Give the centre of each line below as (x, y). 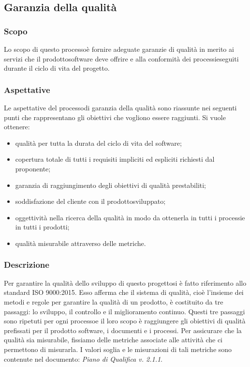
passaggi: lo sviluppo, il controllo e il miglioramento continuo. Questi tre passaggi (125, 311)
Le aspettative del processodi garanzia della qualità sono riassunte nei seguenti (120, 107)
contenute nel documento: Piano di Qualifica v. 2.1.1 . (83, 359)
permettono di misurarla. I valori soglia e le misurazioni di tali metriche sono (118, 349)
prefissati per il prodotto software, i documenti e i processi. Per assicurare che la (123, 330)
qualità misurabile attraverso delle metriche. (81, 243)
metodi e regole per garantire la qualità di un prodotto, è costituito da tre (114, 301)
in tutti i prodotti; (42, 227)
